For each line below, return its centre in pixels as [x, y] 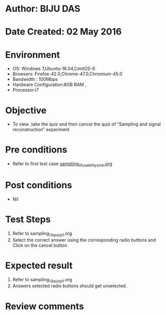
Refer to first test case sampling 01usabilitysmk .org [62, 164]
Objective [26, 110]
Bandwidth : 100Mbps [35, 79]
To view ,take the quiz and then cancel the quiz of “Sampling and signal [87, 124]
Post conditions [39, 185]
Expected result [39, 266]
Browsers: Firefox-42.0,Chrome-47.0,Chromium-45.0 [67, 74]
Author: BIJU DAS [43, 9]
